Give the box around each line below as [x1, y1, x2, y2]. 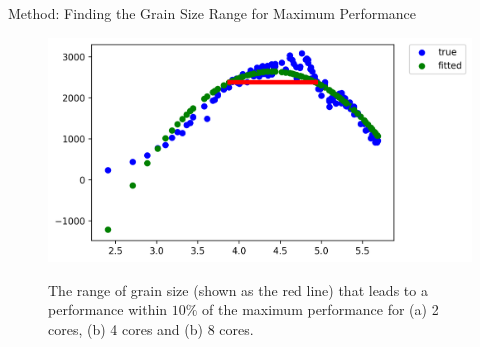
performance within [48, 299, 168, 320]
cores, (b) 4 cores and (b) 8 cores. [48, 319, 254, 340]
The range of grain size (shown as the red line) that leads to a [48, 279, 428, 300]
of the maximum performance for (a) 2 [202, 299, 439, 320]
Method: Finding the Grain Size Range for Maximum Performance [8, 3, 417, 23]
